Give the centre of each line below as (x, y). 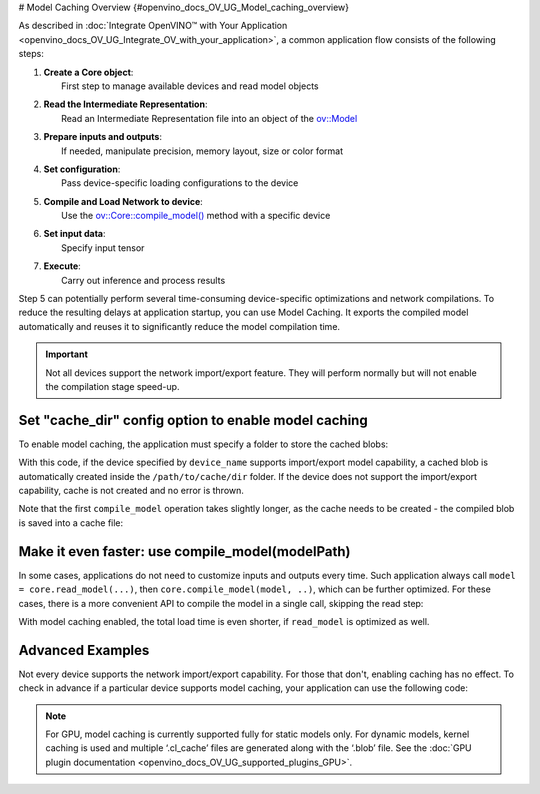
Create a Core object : (88, 72)
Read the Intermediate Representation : (125, 104)
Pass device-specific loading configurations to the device (180, 183)
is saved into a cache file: (71, 522)
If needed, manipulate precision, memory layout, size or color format (202, 151)
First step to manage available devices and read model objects (190, 86)
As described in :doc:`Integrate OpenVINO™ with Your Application (153, 26)
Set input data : (74, 234)
